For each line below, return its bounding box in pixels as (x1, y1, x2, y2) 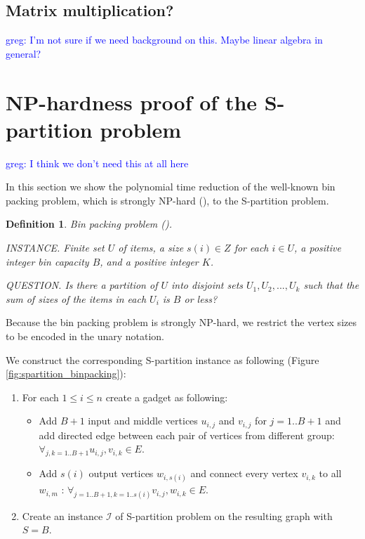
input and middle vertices (88, 413, 198, 428)
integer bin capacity (6, 254, 89, 268)
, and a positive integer (100, 254, 199, 268)
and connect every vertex (190, 466, 298, 481)
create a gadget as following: (105, 389, 228, 404)
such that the (303, 278, 359, 292)
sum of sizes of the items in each (6, 291, 147, 306)
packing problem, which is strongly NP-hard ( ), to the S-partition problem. (6, 193, 329, 207)
